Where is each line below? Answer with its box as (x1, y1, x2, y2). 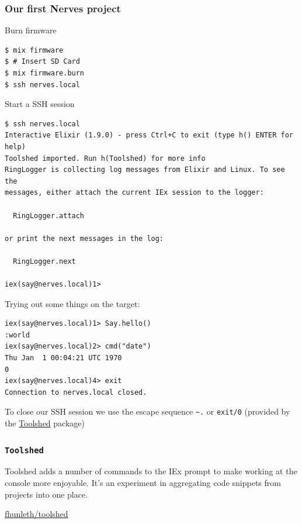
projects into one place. (5, 488, 88, 500)
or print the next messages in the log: (5, 234, 164, 243)
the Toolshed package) (5, 417, 85, 429)
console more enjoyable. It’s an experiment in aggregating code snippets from (5, 477, 281, 489)
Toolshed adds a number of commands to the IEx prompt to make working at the (5, 465, 297, 477)
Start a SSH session (5, 98, 75, 110)
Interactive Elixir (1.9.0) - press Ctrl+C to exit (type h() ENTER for (5, 131, 293, 140)
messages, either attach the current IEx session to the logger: (5, 188, 264, 197)
